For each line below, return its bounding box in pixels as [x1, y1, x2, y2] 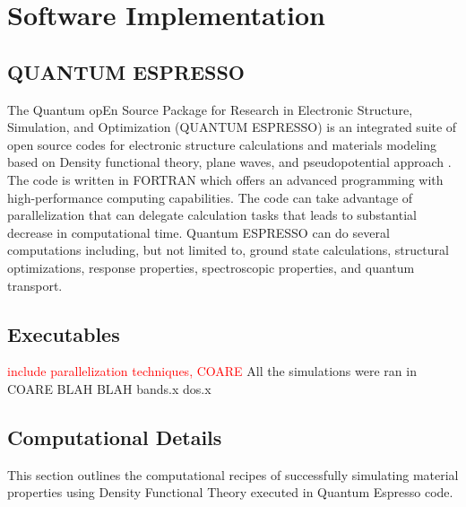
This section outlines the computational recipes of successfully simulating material [7, 465, 459, 484]
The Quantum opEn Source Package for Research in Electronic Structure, [7, 100, 413, 118]
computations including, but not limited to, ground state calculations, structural [7, 240, 449, 259]
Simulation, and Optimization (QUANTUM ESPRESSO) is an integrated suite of [7, 118, 457, 136]
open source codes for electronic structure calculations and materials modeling [7, 135, 436, 153]
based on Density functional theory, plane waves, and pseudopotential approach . [7, 153, 452, 171]
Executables [7, 319, 120, 347]
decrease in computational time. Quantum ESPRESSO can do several [7, 223, 390, 241]
